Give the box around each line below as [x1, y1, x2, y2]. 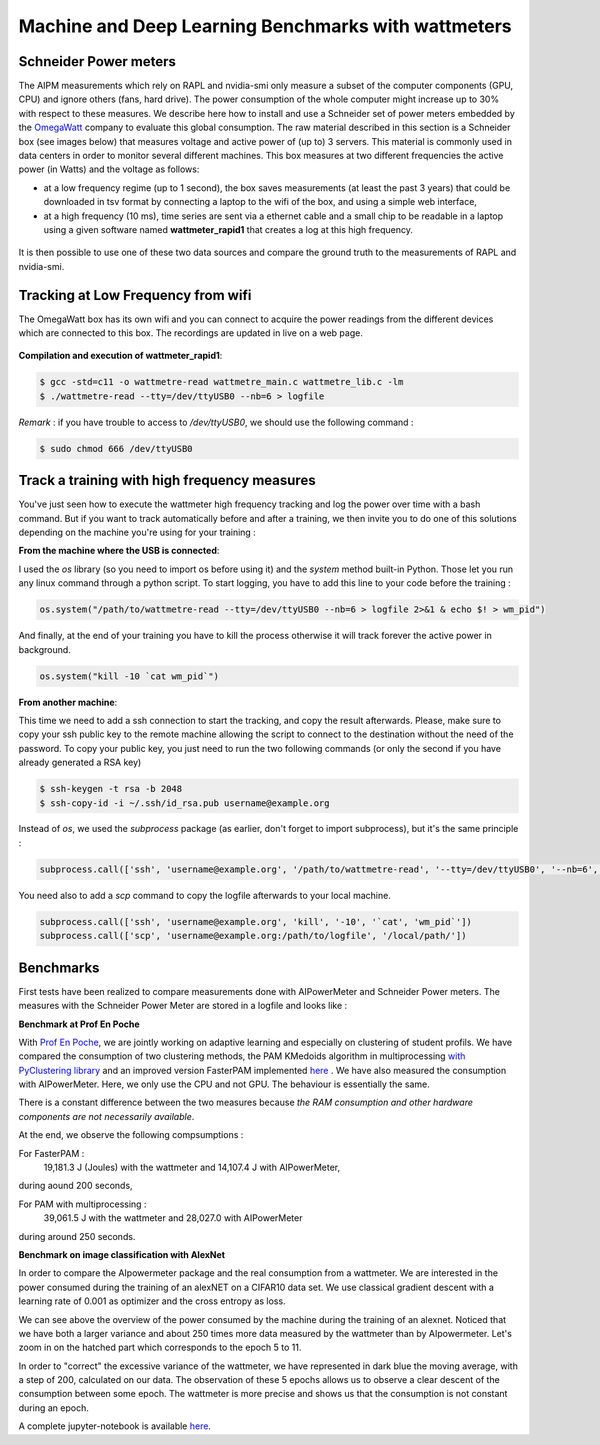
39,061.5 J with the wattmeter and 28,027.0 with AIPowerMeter [43, 1212, 303, 1224]
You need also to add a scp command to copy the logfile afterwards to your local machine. [18, 889, 392, 901]
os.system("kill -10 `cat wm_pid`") [39, 670, 220, 682]
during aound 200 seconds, [18, 1180, 134, 1192]
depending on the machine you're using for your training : [18, 526, 257, 539]
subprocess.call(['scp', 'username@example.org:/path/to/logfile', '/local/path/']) [39, 930, 467, 942]
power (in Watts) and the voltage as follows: [18, 163, 200, 175]
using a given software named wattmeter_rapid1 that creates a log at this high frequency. [43, 223, 414, 235]
